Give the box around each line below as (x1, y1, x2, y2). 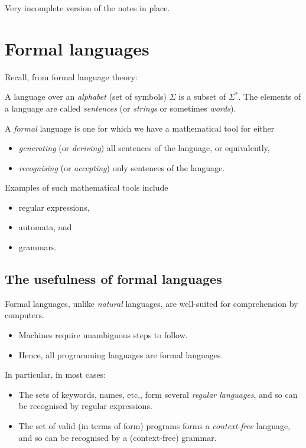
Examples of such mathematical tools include (5, 181, 168, 194)
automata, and (18, 221, 72, 233)
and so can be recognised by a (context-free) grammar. (18, 431, 217, 443)
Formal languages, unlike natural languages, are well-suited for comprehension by (5, 297, 298, 309)
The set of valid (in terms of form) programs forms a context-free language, (18, 420, 291, 432)
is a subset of (178, 90, 226, 103)
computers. (5, 309, 45, 321)
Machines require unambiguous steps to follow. (18, 329, 188, 341)
